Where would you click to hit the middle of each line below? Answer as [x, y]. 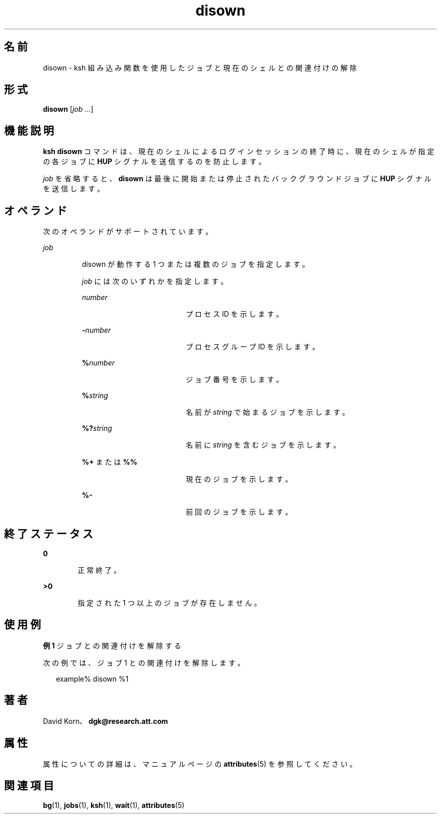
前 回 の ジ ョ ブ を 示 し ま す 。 [239, 512]
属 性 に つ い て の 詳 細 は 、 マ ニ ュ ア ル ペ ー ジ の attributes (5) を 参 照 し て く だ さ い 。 [200, 764]
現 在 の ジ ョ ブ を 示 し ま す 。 [239, 479]
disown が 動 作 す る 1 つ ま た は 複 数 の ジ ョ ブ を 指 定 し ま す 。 [196, 264]
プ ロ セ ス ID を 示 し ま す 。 [235, 314]
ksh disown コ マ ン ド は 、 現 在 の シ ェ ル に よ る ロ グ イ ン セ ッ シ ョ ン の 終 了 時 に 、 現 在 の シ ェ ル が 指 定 [239, 152]
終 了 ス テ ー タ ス [49, 534]
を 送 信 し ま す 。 [74, 189]
